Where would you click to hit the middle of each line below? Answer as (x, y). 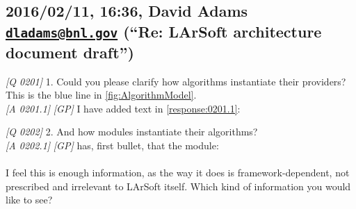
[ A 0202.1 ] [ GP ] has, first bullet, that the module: (112, 145)
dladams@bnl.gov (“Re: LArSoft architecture (164, 31)
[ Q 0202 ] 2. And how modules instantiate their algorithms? (132, 132)
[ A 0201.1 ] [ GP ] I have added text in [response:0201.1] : (123, 108)
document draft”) (70, 52)
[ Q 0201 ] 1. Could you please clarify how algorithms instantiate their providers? (176, 81)
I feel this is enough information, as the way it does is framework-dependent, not (178, 173)
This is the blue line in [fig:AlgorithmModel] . (101, 95)
